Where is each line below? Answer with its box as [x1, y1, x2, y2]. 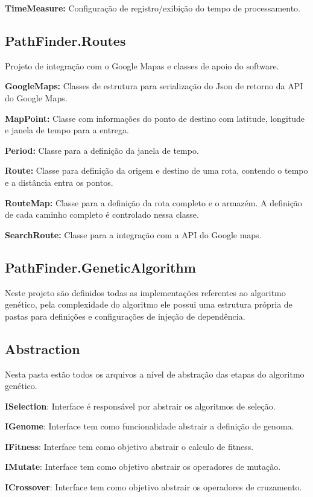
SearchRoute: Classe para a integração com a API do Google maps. [5, 228, 262, 241]
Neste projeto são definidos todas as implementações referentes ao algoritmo [5, 286, 286, 299]
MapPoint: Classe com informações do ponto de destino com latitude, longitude [5, 112, 305, 124]
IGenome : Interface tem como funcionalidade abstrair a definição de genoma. [5, 420, 294, 432]
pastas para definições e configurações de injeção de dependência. [5, 309, 245, 322]
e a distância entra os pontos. [5, 176, 113, 188]
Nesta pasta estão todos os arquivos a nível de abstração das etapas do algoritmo [5, 367, 305, 380]
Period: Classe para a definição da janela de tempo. [5, 144, 199, 156]
